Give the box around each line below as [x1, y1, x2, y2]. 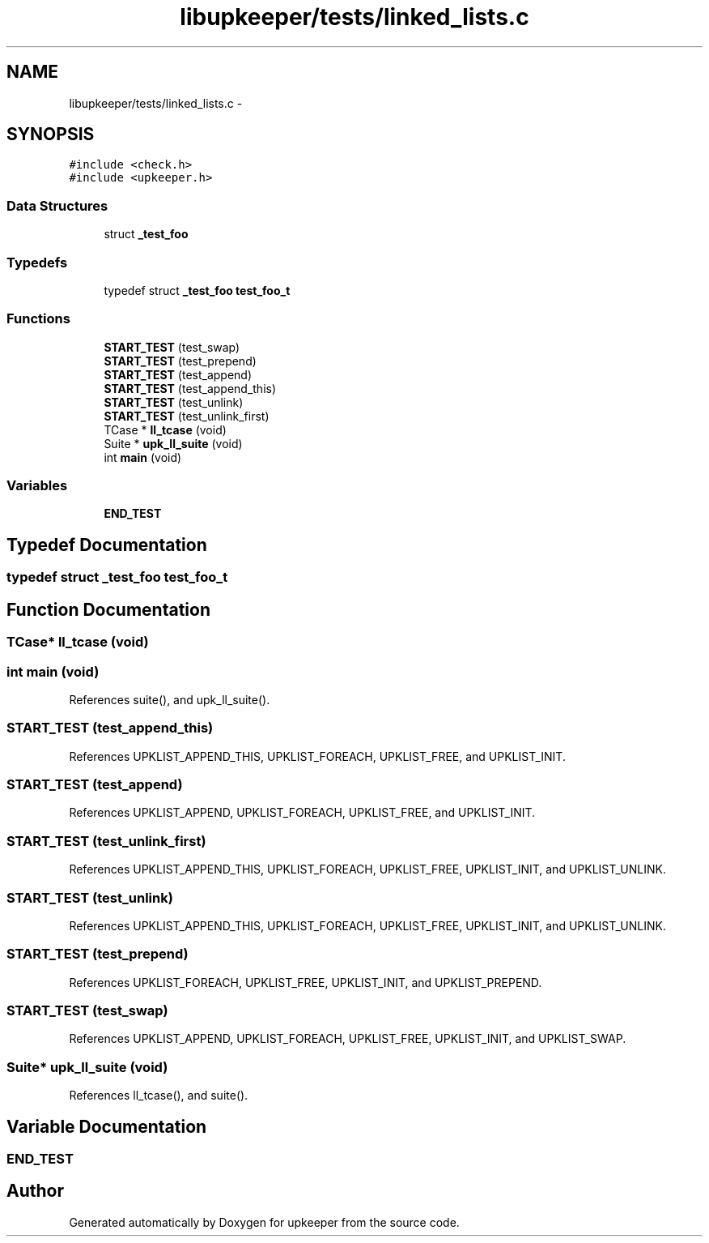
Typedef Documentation [6, 534, 207, 555]
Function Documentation [6, 599, 210, 620]
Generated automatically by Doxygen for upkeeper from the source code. [69, 1215, 460, 1229]
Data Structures [6, 197, 108, 214]
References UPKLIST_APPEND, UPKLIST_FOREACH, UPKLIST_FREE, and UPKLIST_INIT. [69, 805, 536, 820]
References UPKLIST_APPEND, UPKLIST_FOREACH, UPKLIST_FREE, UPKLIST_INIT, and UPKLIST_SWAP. [69, 1032, 626, 1046]
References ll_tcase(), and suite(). [69, 1088, 248, 1103]
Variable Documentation [6, 1116, 207, 1137]
